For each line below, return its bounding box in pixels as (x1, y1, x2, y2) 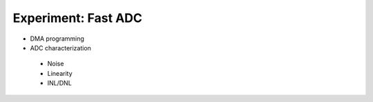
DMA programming (30, 34, 84, 43)
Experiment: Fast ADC (12, 10, 143, 25)
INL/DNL (47, 79, 72, 88)
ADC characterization (30, 43, 91, 52)
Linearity (47, 69, 73, 77)
